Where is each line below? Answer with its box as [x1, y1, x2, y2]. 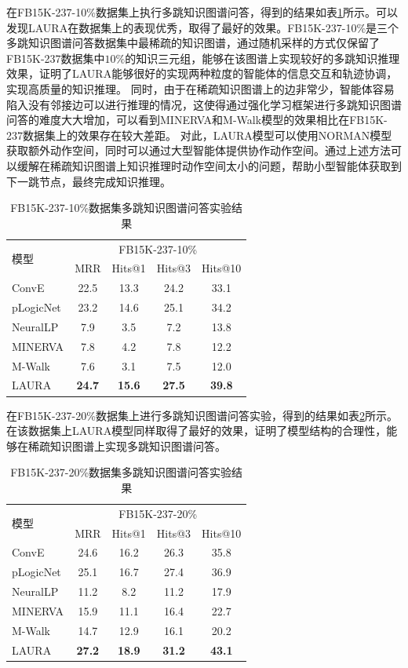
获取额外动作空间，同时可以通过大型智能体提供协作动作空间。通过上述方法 [6, 142, 391, 159]
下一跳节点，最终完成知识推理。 [6, 173, 171, 189]
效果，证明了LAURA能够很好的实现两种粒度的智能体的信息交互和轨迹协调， [6, 65, 398, 82]
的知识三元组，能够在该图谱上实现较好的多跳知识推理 [125, 49, 400, 66]
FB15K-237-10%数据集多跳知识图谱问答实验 [10, 199, 232, 216]
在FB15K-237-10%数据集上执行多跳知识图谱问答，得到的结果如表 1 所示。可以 [6, 4, 398, 20]
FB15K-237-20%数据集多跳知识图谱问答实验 [10, 464, 232, 480]
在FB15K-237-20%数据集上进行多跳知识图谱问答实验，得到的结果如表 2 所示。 [6, 407, 398, 423]
